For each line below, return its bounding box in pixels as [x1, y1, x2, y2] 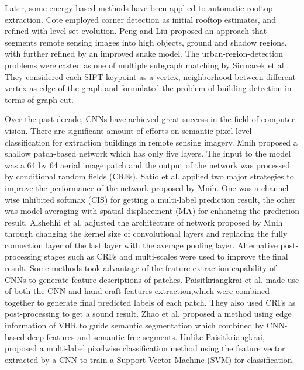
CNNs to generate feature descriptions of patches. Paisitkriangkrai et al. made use [5, 273, 299, 285]
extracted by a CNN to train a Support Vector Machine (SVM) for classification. [5, 353, 295, 365]
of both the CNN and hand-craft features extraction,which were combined [5, 285, 270, 297]
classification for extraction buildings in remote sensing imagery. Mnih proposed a [5, 136, 298, 148]
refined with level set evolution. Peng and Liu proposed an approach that [5, 25, 267, 37]
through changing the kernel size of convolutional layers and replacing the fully [5, 227, 288, 240]
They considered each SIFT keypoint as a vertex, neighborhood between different [5, 70, 296, 82]
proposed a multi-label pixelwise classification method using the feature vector [5, 342, 285, 354]
